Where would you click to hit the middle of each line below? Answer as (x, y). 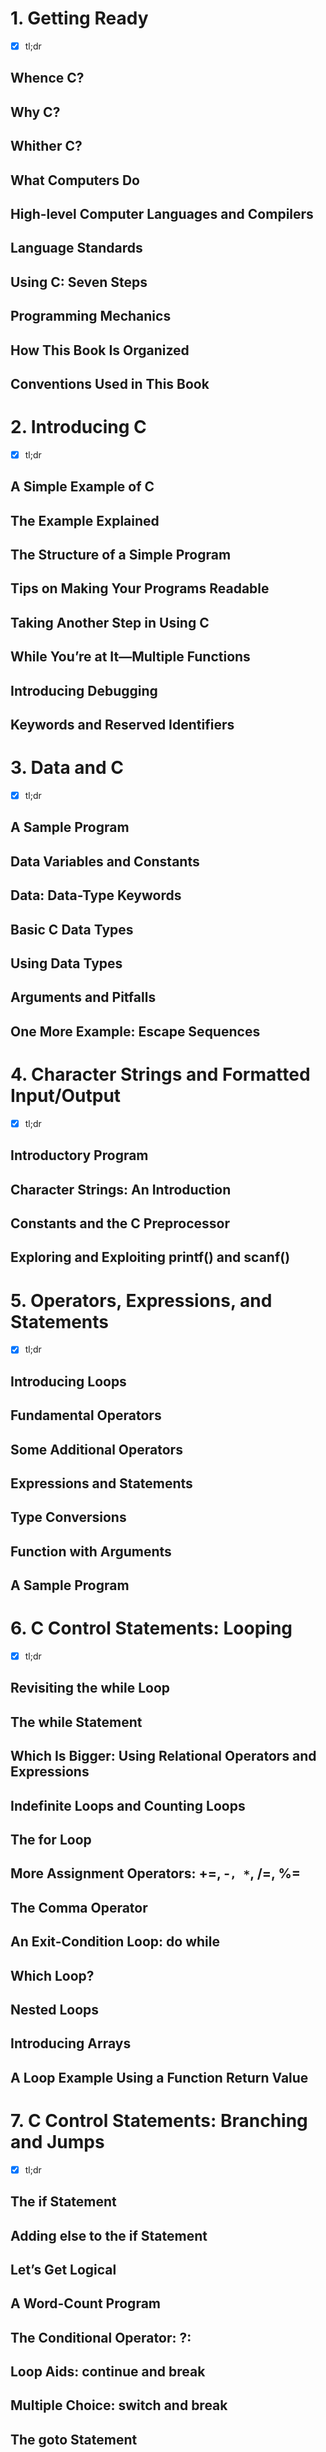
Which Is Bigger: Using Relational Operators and (163, 1756)
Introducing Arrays (71, 2043)
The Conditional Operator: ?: (101, 2337)
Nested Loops (55, 2009)
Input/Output (66, 1095)
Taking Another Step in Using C (110, 622)
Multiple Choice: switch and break (119, 2405)
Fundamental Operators (86, 1415)
